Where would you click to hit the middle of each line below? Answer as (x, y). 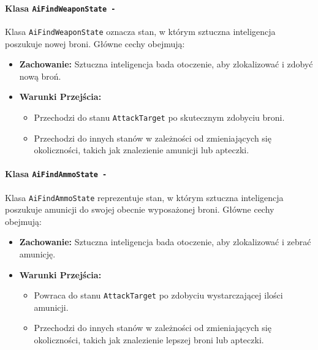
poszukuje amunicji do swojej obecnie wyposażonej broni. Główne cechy (140, 209)
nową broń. (40, 76)
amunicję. (37, 254)
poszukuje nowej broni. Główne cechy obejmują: (95, 43)
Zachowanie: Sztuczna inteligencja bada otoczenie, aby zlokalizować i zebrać (165, 242)
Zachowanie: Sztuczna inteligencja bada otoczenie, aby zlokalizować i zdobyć (166, 64)
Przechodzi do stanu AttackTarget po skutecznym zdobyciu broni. (159, 117)
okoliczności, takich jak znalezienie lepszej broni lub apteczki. (149, 340)
